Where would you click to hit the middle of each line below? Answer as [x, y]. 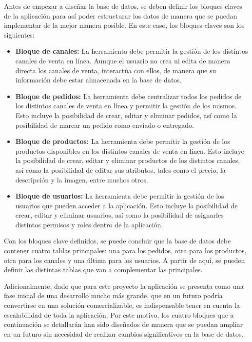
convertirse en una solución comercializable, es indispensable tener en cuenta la [122, 305]
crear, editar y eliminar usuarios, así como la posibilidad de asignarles [119, 215]
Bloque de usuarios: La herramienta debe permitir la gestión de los [120, 196]
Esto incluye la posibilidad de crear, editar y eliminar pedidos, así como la [126, 115]
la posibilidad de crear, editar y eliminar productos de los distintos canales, [128, 160]
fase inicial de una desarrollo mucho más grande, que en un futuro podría [113, 295]
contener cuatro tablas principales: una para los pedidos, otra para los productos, [125, 251]
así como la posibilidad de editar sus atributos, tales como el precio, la [120, 170]
